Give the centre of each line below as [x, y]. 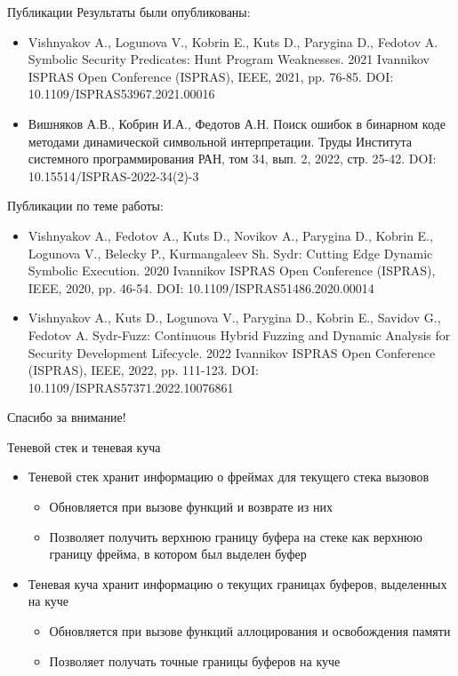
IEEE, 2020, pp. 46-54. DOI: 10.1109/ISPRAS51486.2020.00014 [201, 287]
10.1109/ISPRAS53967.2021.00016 [121, 94]
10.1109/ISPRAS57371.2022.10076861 [131, 387]
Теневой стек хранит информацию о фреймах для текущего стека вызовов [229, 477]
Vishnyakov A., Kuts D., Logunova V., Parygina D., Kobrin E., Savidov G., [234, 318]
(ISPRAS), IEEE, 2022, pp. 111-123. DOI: [143, 370]
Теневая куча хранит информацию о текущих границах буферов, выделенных [237, 583]
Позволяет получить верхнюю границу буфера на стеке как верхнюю [236, 536]
